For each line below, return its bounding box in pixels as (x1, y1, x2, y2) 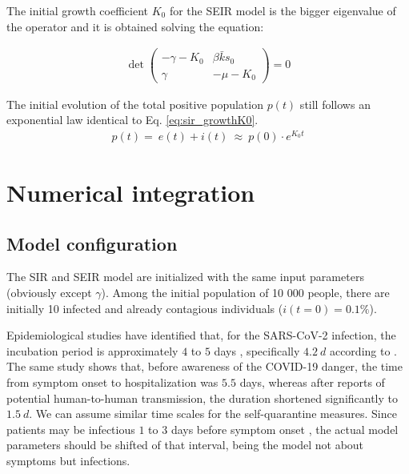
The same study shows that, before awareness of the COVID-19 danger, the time (6, 358, 403, 375)
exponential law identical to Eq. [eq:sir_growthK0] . (6, 111, 259, 128)
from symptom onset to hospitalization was (6, 374, 219, 390)
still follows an (299, 95, 371, 112)
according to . (329, 342, 397, 359)
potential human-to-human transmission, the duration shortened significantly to (6, 389, 399, 406)
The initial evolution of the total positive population (6, 95, 263, 112)
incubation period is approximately (6, 342, 178, 359)
